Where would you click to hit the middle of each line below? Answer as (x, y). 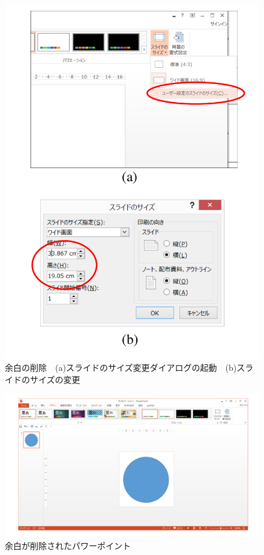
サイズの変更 (55, 379)
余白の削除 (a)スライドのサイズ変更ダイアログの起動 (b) (121, 367)
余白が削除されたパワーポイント (68, 545)
